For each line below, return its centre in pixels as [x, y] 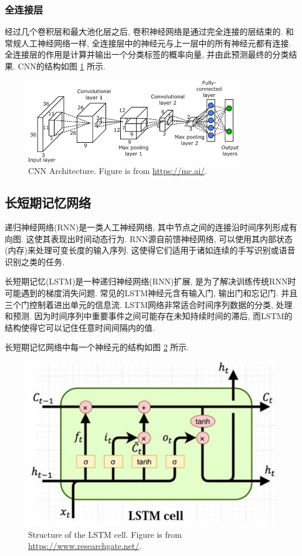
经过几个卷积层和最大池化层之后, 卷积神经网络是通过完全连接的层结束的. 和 [150, 31]
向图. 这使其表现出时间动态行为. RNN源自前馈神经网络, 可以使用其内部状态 [149, 238]
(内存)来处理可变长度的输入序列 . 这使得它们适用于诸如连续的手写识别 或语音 [150, 250]
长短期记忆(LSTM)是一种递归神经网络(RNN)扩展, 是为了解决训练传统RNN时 [150, 281]
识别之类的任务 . [35, 261]
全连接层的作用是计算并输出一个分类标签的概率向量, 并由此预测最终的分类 [147, 54]
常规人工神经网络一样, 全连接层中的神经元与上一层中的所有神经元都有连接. [148, 43]
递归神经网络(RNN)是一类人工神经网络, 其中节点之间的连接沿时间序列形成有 [151, 227]
